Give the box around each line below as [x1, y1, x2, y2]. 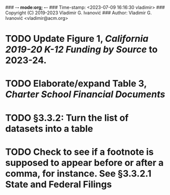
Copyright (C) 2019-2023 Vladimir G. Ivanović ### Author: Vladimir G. [5, 10, 152, 16]
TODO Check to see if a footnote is [5, 146, 154, 157]
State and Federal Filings [5, 178, 112, 190]
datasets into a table [5, 123, 93, 134]
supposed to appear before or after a [5, 157, 164, 169]
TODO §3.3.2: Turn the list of [5, 112, 129, 124]
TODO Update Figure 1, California [5, 33, 149, 45]
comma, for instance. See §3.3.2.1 [5, 168, 152, 179]
